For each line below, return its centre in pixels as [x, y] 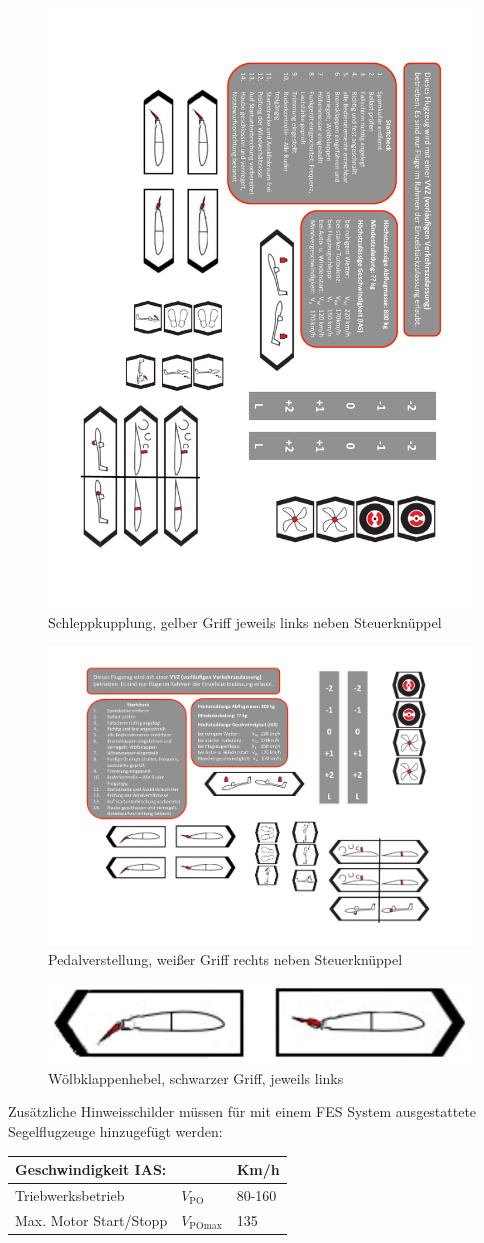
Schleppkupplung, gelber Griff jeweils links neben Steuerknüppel [245, 621]
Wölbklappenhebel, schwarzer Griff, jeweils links [196, 1077]
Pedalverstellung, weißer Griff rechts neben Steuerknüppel [225, 959]
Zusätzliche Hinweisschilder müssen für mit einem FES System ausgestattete [242, 1111]
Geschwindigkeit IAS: [91, 1169]
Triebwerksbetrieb [70, 1194]
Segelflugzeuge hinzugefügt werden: [115, 1130]
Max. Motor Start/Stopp [91, 1219]
